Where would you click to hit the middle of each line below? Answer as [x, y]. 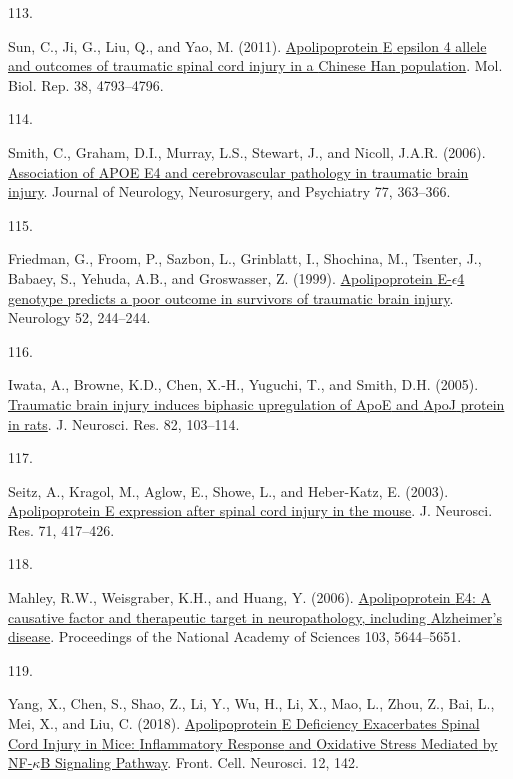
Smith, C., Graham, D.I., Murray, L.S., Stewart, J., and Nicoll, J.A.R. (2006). [247, 151]
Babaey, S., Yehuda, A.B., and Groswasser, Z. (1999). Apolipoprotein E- [230, 277]
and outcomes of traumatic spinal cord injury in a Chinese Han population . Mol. [255, 65]
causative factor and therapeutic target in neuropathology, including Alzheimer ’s [255, 616]
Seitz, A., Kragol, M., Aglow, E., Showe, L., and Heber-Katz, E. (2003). [228, 490]
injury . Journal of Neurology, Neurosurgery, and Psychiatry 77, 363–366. [229, 191]
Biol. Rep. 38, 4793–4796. [86, 84]
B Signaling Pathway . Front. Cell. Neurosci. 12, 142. [199, 762]
